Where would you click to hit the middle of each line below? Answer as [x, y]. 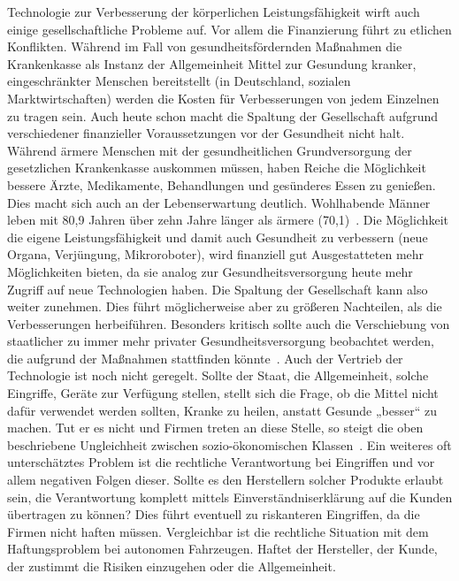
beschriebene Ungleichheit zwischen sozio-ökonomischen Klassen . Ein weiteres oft [229, 444]
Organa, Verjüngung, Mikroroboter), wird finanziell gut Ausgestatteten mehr [216, 254]
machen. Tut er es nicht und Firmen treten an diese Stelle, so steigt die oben [215, 428]
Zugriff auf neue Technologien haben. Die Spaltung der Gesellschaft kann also [218, 289]
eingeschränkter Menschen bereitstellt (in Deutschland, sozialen [179, 81]
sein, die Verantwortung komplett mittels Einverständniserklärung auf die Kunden [230, 497]
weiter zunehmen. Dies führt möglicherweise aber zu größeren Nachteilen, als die [225, 306]
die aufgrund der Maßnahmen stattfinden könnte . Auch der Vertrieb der [205, 358]
